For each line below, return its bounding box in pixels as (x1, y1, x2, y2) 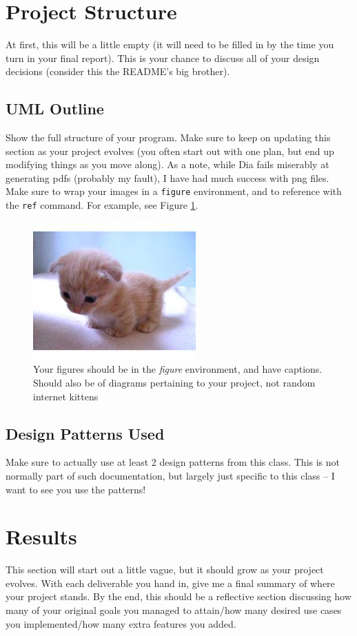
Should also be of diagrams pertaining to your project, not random (33, 375, 316, 389)
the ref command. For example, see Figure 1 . (6, 198, 198, 212)
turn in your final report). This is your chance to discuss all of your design (6, 50, 320, 65)
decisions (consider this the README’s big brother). (6, 64, 230, 79)
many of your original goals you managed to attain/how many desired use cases (6, 603, 342, 617)
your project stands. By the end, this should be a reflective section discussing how (6, 589, 351, 604)
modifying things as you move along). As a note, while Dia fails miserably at (6, 157, 329, 172)
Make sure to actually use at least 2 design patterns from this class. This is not (6, 455, 340, 469)
